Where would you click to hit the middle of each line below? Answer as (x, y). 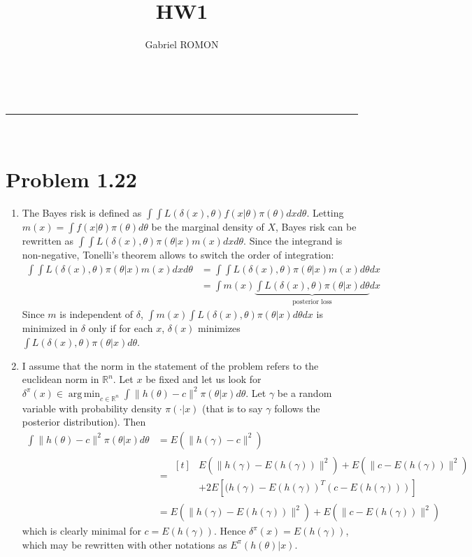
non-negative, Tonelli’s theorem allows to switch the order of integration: (178, 255)
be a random (305, 392)
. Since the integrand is (293, 241)
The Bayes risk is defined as (82, 213)
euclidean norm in (60, 379)
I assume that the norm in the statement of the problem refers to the (170, 365)
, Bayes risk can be (316, 227)
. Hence (230, 531)
